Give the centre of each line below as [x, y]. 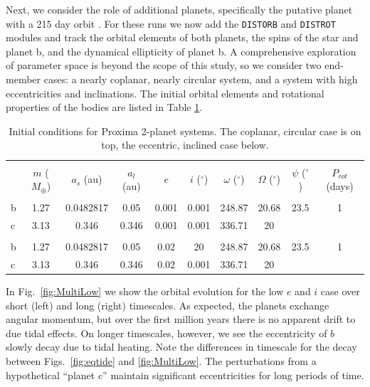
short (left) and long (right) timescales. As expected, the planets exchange [168, 305]
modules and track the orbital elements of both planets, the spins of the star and [182, 37]
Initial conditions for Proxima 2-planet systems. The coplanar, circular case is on [185, 131]
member [23, 79]
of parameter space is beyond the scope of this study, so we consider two [164, 65]
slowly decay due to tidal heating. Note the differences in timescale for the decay [181, 347]
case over [340, 291]
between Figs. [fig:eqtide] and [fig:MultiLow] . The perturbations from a [161, 361]
